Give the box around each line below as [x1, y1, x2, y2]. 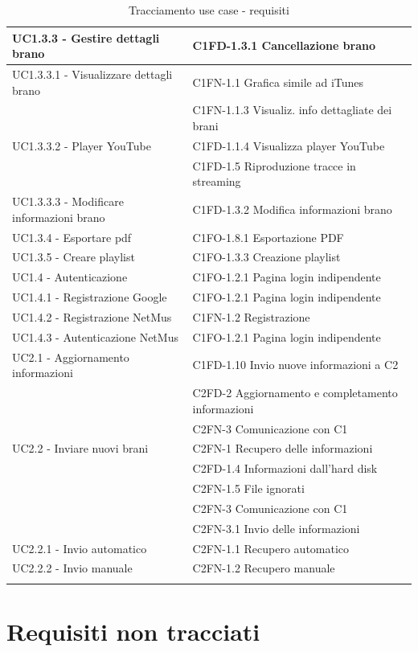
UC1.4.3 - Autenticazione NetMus [12, 328, 178, 345]
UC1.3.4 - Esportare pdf [12, 228, 132, 245]
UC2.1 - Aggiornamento [12, 348, 129, 365]
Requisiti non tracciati [6, 615, 260, 647]
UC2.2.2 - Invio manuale [12, 560, 133, 576]
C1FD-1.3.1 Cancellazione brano [192, 37, 376, 54]
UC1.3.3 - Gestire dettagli [12, 29, 160, 46]
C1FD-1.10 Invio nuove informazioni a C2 [192, 356, 399, 373]
